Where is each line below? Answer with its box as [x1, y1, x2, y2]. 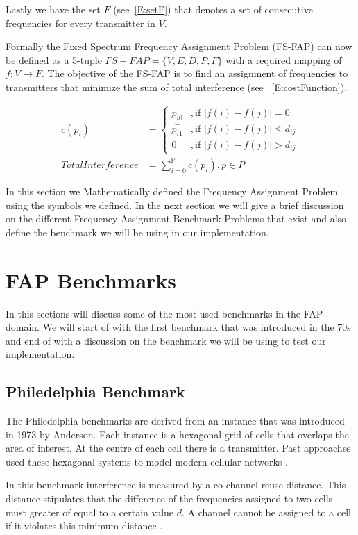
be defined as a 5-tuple [6, 52, 102, 67]
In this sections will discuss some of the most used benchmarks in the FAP [6, 306, 323, 320]
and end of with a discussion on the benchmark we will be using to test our [6, 333, 326, 347]
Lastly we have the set [6, 2, 101, 16]
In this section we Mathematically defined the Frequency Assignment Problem [6, 184, 339, 198]
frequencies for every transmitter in [6, 15, 155, 30]
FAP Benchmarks [6, 265, 177, 294]
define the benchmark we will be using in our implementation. [6, 224, 269, 239]
